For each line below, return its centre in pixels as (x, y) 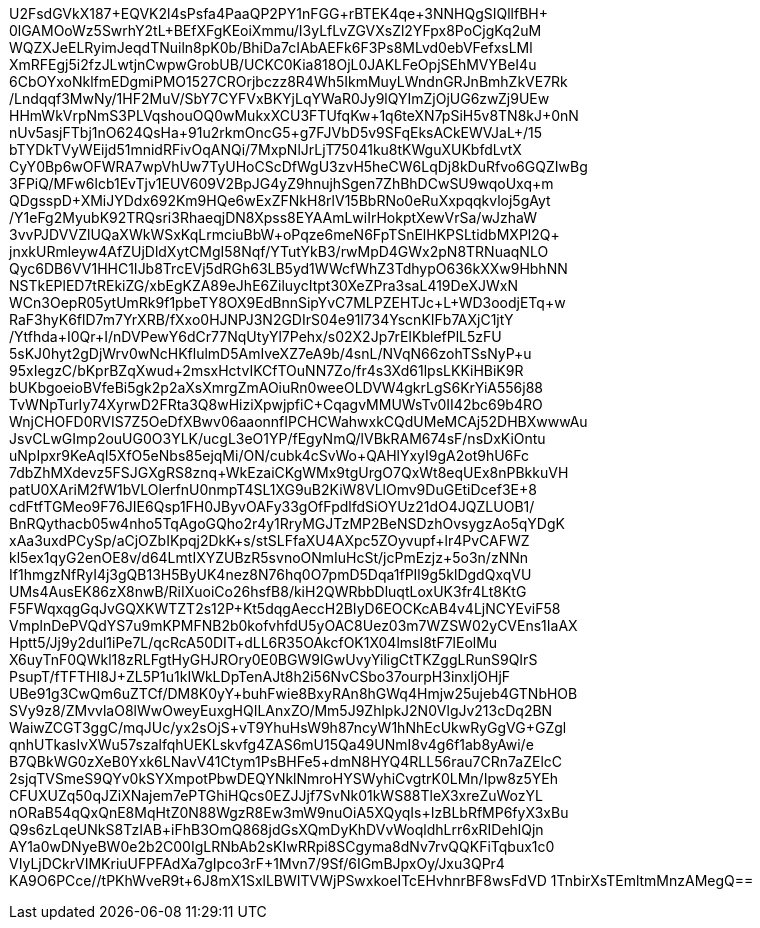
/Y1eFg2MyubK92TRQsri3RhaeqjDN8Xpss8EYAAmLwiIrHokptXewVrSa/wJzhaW (273, 217)
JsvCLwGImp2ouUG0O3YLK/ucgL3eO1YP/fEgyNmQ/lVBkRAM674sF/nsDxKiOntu (277, 438)
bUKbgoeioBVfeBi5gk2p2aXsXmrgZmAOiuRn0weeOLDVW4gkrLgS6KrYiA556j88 (276, 387)
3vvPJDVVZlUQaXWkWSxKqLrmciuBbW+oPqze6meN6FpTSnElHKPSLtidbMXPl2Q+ (284, 234)
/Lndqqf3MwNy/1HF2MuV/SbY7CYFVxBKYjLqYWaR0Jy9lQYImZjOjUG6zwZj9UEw (279, 98)
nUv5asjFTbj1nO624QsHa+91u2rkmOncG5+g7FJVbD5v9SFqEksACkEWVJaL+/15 (275, 132)
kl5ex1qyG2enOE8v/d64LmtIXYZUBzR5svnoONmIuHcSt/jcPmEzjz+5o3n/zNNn (268, 557)
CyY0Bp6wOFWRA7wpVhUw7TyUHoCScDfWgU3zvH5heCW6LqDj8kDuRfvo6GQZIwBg (298, 166)
